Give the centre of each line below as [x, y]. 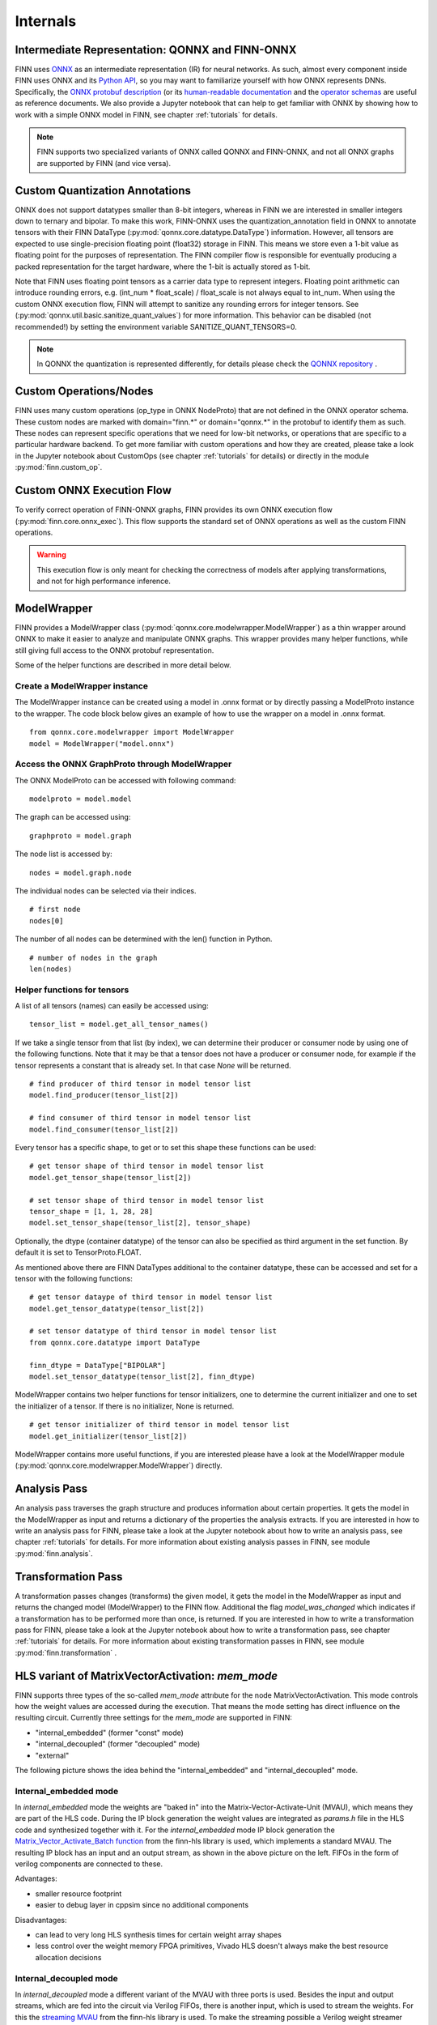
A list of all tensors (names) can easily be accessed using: [112, 1006]
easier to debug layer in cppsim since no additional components [142, 1905]
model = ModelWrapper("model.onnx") [102, 744]
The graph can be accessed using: [73, 817]
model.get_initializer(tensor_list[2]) [108, 1436]
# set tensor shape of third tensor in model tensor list [147, 1200]
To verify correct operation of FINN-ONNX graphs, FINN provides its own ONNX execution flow [174, 509]
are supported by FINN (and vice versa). [104, 163]
